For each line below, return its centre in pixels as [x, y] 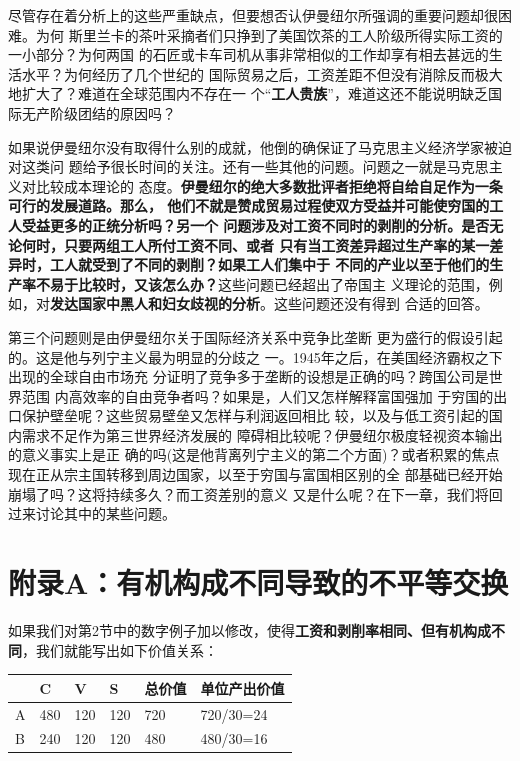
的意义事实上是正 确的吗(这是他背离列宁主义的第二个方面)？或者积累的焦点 [254, 454]
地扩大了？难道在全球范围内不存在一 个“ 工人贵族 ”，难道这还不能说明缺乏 [248, 93]
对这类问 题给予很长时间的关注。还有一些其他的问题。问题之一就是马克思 [248, 166]
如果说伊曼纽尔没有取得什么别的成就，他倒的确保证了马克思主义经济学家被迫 [260, 146]
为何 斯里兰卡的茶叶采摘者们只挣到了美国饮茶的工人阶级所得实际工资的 [269, 34]
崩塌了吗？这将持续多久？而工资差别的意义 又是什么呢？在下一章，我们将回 [255, 493]
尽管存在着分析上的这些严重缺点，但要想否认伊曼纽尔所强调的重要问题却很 [253, 15]
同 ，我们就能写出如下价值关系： [113, 649]
